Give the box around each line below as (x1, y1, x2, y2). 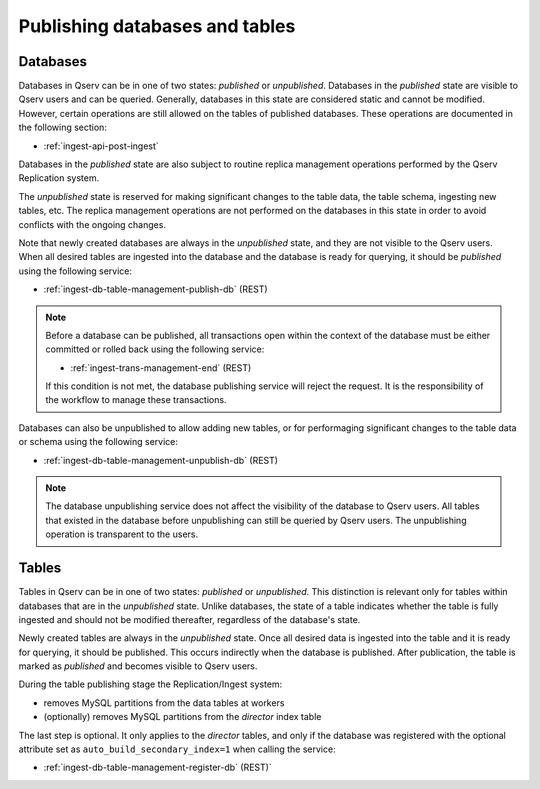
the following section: (18, 121, 107, 134)
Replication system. (18, 172, 100, 184)
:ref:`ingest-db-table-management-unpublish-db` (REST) (43, 454, 279, 466)
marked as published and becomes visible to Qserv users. (18, 660, 258, 672)
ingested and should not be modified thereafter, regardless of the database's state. (18, 613, 361, 625)
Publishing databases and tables (18, 15, 296, 37)
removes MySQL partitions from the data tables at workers (43, 696, 285, 709)
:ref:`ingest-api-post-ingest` (43, 140, 159, 152)
